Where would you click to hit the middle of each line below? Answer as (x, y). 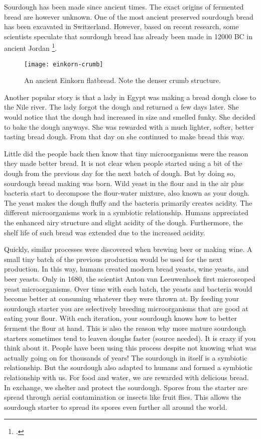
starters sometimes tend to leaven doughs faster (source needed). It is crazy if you (130, 338)
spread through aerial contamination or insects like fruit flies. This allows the (123, 397)
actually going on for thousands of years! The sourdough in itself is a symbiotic (126, 357)
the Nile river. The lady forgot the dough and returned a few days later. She (121, 107)
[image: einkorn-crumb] (64, 64)
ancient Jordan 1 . (31, 47)
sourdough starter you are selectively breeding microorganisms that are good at (126, 308)
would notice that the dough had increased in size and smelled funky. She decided (130, 117)
